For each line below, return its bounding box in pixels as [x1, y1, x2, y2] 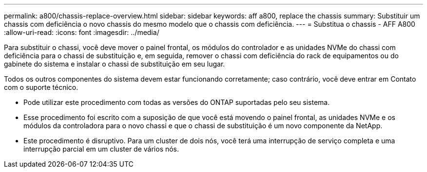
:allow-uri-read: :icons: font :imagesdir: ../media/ [4, 28, 159, 36]
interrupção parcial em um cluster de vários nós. [23, 145, 179, 153]
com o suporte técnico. [4, 83, 78, 91]
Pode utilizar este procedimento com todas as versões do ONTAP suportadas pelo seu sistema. [23, 98, 330, 106]
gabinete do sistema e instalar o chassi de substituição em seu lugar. [4, 60, 225, 68]
